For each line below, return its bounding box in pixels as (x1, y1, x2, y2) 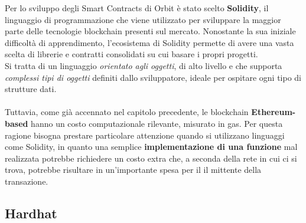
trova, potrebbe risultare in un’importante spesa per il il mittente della (5, 163, 262, 176)
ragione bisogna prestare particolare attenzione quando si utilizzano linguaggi (5, 129, 285, 141)
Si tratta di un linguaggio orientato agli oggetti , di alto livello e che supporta (5, 59, 282, 71)
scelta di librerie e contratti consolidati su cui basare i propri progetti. (5, 48, 258, 60)
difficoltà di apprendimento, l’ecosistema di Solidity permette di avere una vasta (5, 36, 294, 48)
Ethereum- (251, 106, 296, 118)
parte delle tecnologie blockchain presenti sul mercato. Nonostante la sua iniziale (5, 25, 296, 37)
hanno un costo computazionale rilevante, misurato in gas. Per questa (31, 117, 283, 129)
